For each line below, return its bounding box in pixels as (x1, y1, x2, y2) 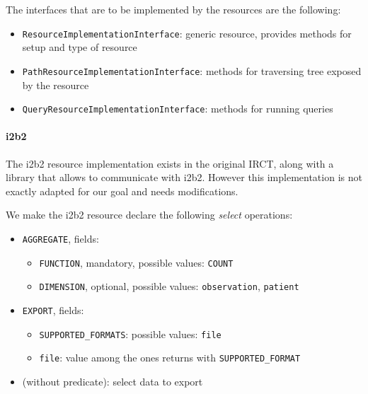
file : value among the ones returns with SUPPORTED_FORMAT (39, 350, 301, 365)
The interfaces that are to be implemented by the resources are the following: (6, 2, 341, 16)
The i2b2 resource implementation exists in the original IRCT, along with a (6, 156, 334, 170)
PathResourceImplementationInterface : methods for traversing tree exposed (22, 63, 362, 78)
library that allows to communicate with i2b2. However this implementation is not (6, 170, 362, 185)
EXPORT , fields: (22, 302, 84, 317)
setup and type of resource (22, 40, 137, 54)
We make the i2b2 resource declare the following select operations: (6, 207, 293, 222)
